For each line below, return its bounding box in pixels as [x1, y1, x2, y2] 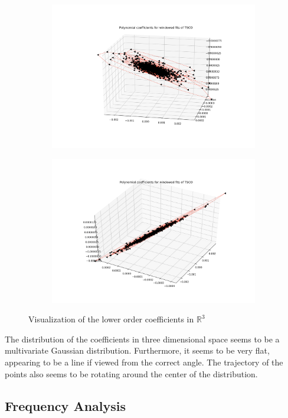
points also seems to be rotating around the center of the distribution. [5, 367, 258, 380]
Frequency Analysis [5, 396, 126, 414]
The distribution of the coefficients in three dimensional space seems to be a [5, 332, 280, 345]
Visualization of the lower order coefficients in [28, 313, 194, 325]
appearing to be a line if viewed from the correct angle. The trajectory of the [5, 356, 283, 368]
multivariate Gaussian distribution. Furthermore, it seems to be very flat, [5, 344, 270, 357]
